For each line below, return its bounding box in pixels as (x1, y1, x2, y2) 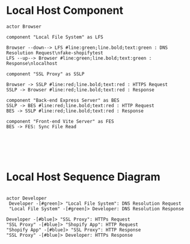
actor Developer (6, 195, 47, 201)
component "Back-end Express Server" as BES (6, 97, 120, 103)
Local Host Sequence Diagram (6, 170, 161, 184)
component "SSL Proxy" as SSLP (6, 70, 85, 77)
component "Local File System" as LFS (6, 34, 103, 40)
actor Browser (6, 23, 42, 30)
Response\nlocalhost (6, 60, 58, 66)
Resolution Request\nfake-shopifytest (6, 49, 103, 56)
